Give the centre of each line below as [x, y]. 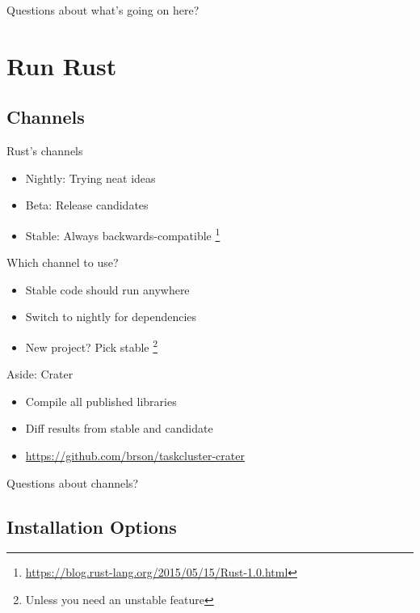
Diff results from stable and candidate [119, 428]
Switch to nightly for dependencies [111, 317]
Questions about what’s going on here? [103, 10]
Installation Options [92, 526]
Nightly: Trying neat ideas [90, 178]
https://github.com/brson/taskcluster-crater [135, 456]
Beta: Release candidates [87, 205]
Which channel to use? [63, 262]
